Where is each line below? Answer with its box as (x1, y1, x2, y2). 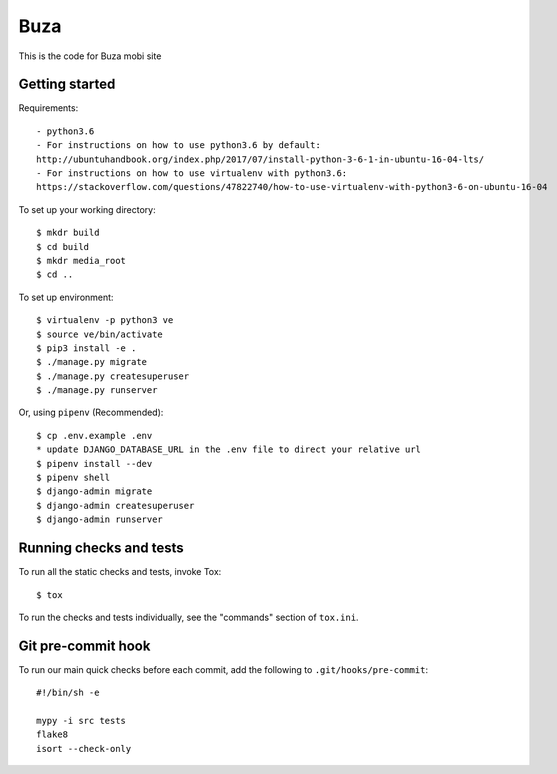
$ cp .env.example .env (36, 430, 153, 441)
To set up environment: (18, 291, 114, 303)
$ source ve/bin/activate (36, 328, 164, 340)
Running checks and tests (18, 540, 184, 557)
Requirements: (18, 102, 79, 114)
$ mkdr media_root (36, 255, 127, 266)
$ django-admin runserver (36, 514, 164, 525)
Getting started (18, 76, 116, 93)
